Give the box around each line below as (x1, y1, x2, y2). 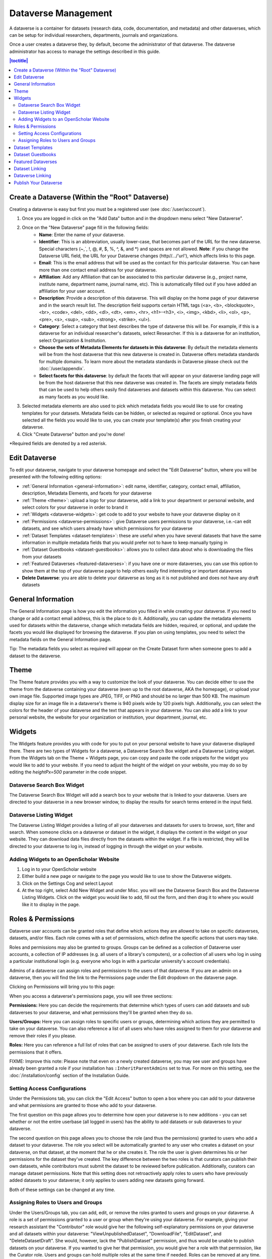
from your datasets (22, 553, 61, 559)
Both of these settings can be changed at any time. (9, 1186, 115, 1193)
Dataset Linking (14, 165, 46, 171)
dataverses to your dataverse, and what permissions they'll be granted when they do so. (9, 1009, 193, 1015)
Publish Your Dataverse (14, 179, 62, 186)
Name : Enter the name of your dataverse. (39, 232, 125, 238)
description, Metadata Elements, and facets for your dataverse (22, 490, 152, 496)
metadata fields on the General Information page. (9, 636, 112, 642)
